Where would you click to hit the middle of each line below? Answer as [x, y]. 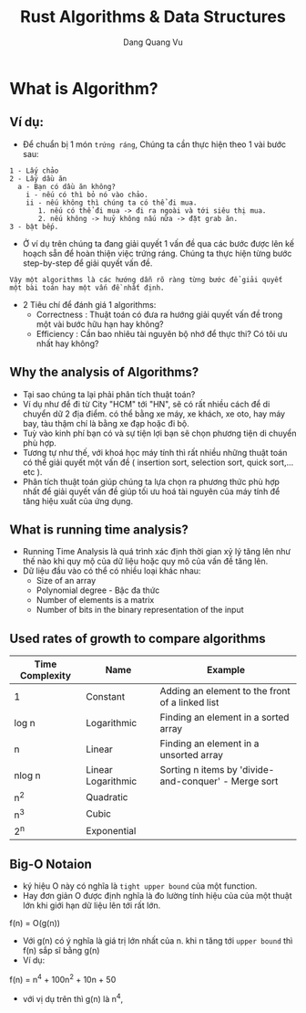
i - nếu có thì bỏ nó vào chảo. [87, 195]
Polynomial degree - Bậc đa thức [98, 590]
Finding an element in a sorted [224, 717]
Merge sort [255, 781]
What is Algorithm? [84, 88]
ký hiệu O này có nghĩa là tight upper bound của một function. [140, 886]
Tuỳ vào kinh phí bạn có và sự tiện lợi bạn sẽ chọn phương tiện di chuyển [159, 433]
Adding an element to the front [225, 691]
